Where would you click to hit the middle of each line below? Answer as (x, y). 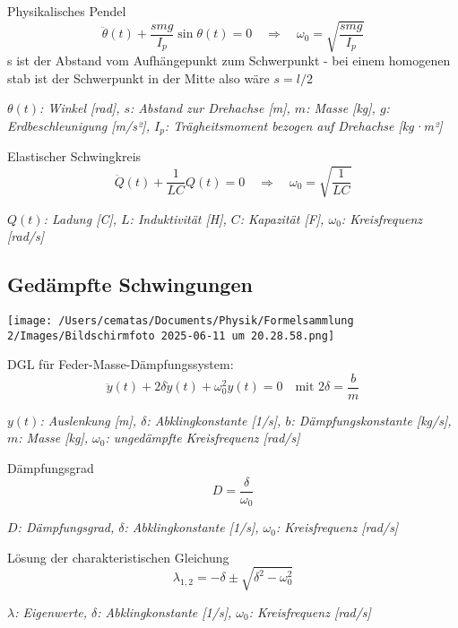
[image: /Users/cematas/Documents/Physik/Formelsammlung (181, 320)
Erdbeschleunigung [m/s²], (78, 125)
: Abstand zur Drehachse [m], (210, 108)
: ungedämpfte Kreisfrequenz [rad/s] (203, 438)
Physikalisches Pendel (67, 11)
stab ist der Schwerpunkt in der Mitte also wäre (138, 77)
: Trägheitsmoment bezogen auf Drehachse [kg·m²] (303, 125)
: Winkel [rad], (80, 108)
